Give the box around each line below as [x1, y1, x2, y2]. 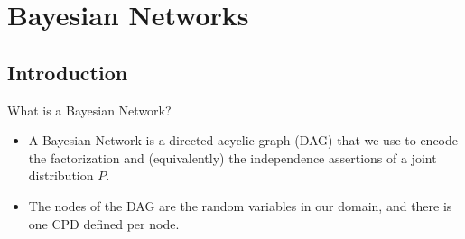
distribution [28, 166, 94, 185]
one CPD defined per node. [28, 214, 180, 233]
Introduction [7, 58, 128, 86]
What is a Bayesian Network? [7, 100, 172, 119]
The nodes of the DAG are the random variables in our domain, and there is [28, 196, 452, 215]
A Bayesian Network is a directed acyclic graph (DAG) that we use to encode [28, 131, 458, 150]
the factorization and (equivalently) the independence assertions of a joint [28, 148, 437, 167]
